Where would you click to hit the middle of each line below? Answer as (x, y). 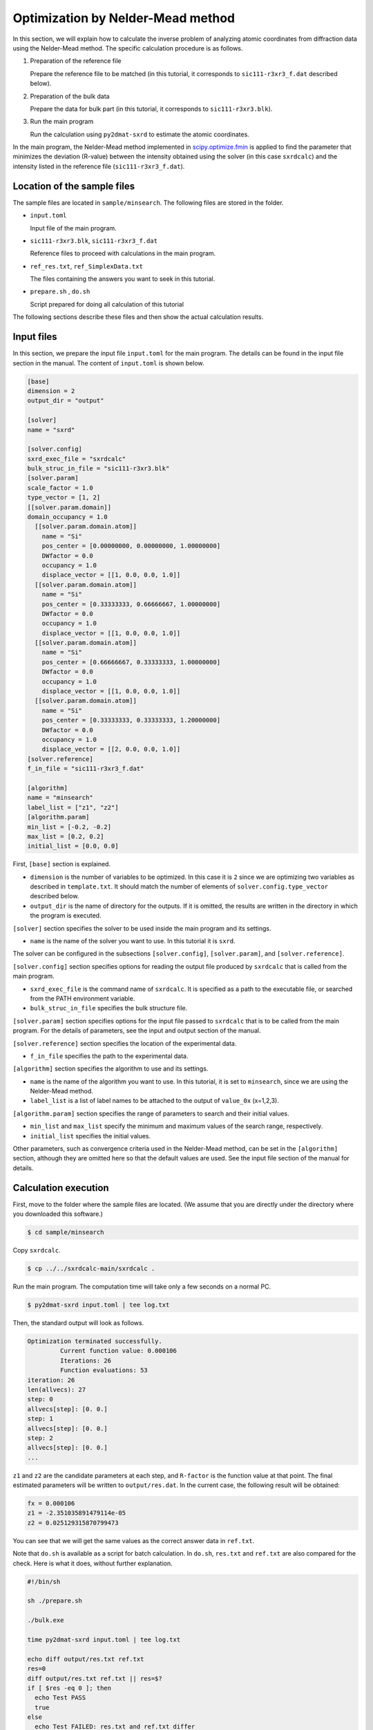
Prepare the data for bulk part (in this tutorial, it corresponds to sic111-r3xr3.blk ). (151, 109)
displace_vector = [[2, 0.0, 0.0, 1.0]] (111, 749)
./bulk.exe (46, 1620)
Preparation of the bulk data (70, 96)
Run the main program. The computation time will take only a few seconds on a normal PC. (142, 1286)
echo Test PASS (60, 1698)
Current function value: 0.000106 (118, 1351)
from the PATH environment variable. (83, 998)
